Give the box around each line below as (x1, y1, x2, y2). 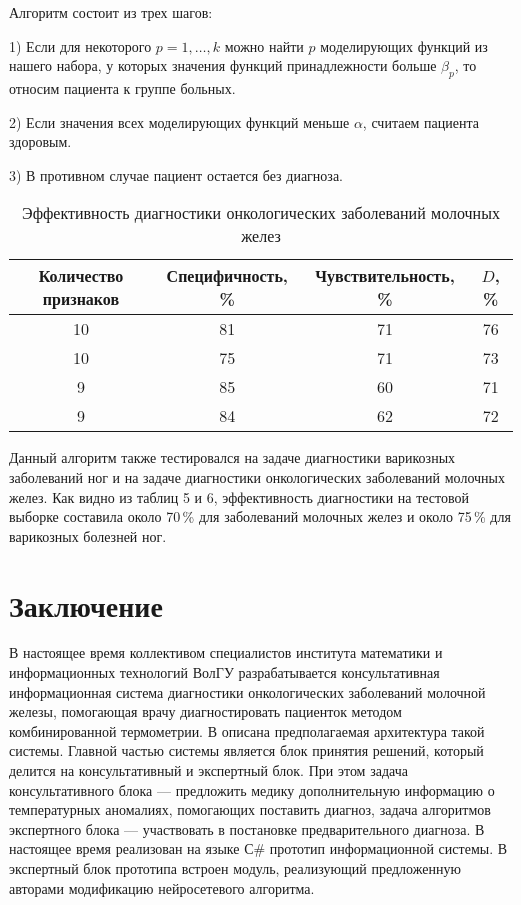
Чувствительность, (315, 264, 455, 288)
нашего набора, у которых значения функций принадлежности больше (9, 55, 437, 76)
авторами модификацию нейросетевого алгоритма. (9, 877, 315, 898)
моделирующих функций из (320, 35, 488, 56)
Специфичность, (166, 264, 288, 288)
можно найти (224, 35, 304, 56)
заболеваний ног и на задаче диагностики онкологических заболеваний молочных (9, 466, 506, 487)
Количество (38, 264, 124, 288)
